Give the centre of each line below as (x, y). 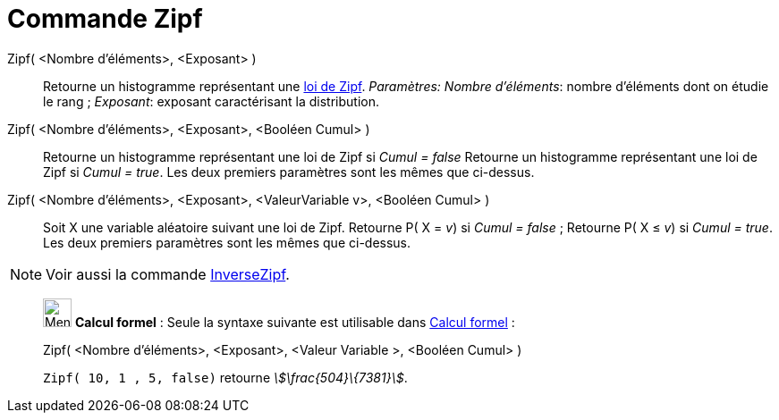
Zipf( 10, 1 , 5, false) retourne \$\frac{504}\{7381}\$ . (225, 377)
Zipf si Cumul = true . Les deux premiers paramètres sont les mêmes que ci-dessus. (289, 172)
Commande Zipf (105, 19)
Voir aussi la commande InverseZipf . (168, 274)
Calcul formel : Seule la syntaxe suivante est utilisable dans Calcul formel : (295, 322)
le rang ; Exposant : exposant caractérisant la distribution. (211, 101)
